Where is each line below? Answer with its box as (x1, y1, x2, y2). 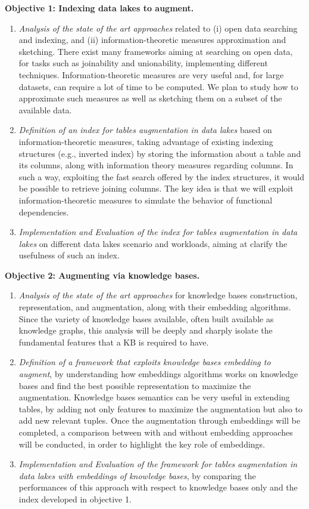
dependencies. (18, 205, 69, 218)
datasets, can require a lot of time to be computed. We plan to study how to (18, 80, 298, 92)
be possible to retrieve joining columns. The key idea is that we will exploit (18, 182, 294, 195)
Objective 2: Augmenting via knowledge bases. (5, 269, 200, 281)
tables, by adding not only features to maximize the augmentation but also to (18, 402, 303, 415)
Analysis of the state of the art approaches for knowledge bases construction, (18, 289, 298, 301)
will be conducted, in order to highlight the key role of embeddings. (18, 437, 266, 450)
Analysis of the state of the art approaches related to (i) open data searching (18, 21, 298, 34)
